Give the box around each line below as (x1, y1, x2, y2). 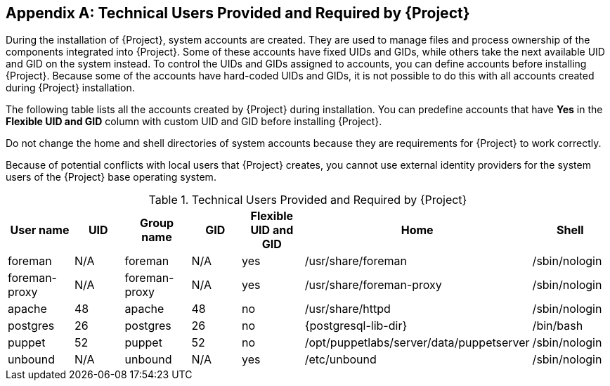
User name (10, 223, 70, 238)
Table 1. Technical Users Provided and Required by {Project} (148, 193, 467, 207)
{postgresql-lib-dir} (304, 319, 408, 333)
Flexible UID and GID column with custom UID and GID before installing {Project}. (6, 115, 382, 128)
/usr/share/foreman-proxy (304, 278, 442, 292)
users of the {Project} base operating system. (6, 171, 216, 184)
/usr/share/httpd (304, 302, 391, 316)
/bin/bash (532, 319, 583, 333)
